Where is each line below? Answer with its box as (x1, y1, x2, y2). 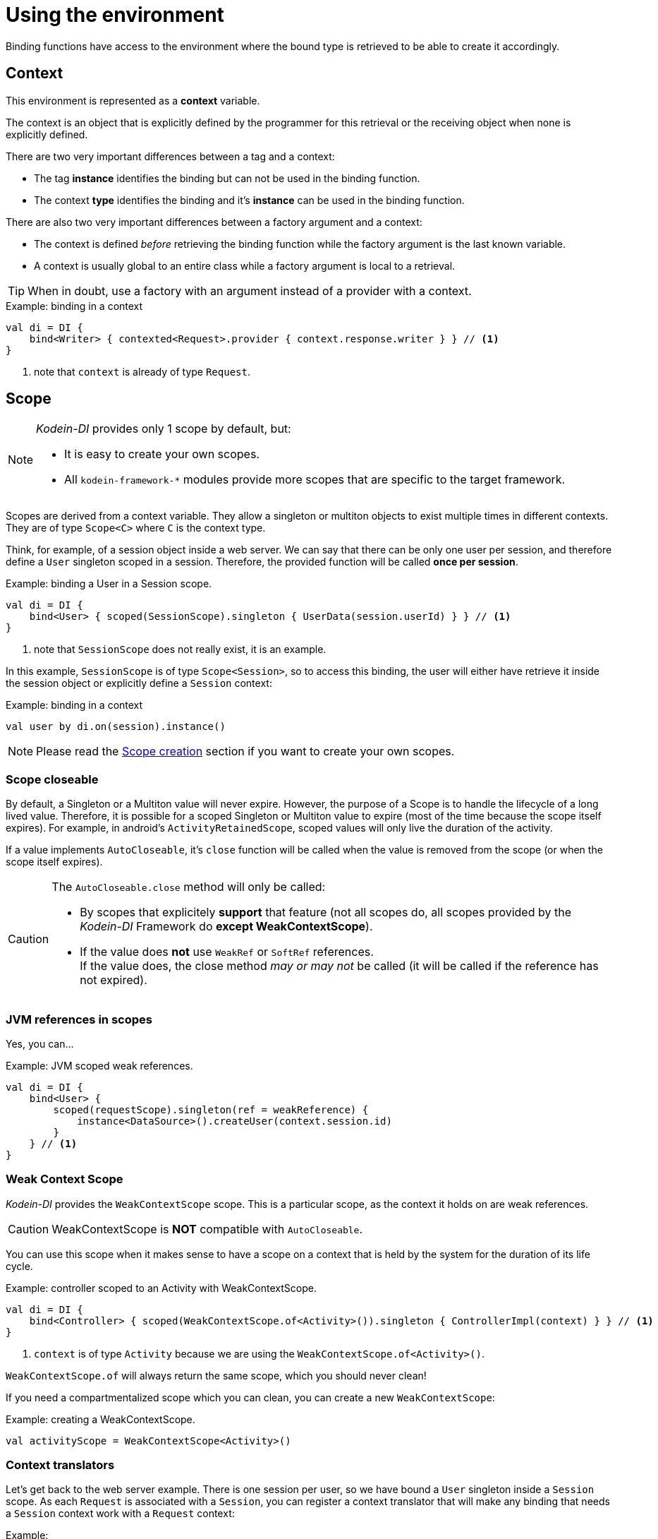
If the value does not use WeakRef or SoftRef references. (80, 945, 374, 959)
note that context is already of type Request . (34, 365, 250, 378)
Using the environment (6, 3, 224, 27)
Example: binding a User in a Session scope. (6, 577, 212, 590)
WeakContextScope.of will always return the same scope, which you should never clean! (6, 1369, 427, 1382)
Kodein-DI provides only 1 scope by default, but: (36, 421, 291, 436)
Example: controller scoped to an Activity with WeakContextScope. (6, 1281, 317, 1294)
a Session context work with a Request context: (6, 1507, 235, 1520)
